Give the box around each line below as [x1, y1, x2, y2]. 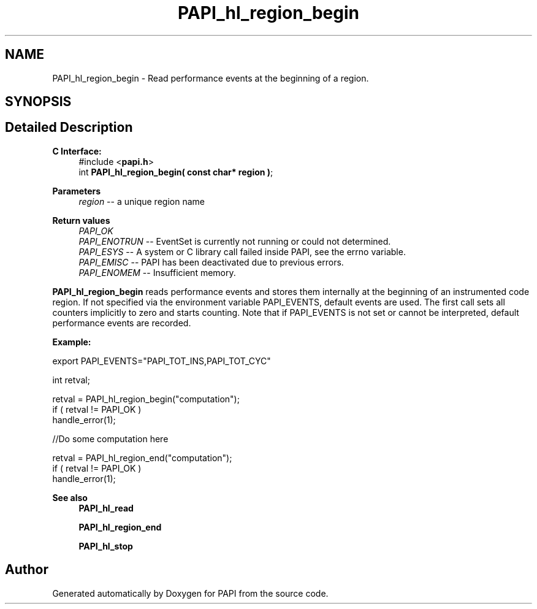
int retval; [52, 374, 90, 385]
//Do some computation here [52, 433, 169, 444]
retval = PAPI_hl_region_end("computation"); [52, 452, 232, 463]
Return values [52, 215, 110, 226]
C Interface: [52, 145, 102, 156]
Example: [52, 336, 91, 347]
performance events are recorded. [52, 317, 191, 328]
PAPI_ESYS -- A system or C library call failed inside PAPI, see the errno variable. [78, 246, 406, 257]
